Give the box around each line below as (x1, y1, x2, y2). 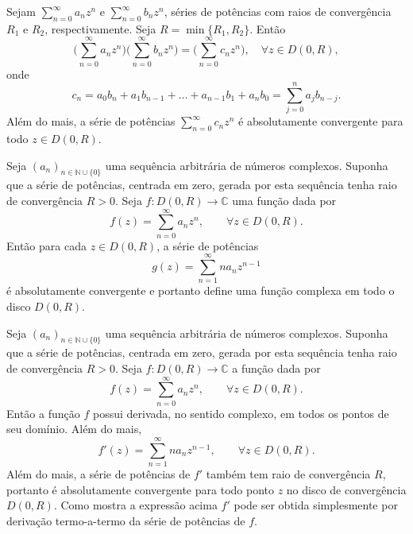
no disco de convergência (286, 481, 407, 497)
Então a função (6, 404, 80, 421)
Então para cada (6, 237, 87, 253)
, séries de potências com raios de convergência (164, 3, 392, 19)
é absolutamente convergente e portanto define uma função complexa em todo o (6, 282, 395, 299)
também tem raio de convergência (206, 466, 371, 482)
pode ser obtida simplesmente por (234, 497, 398, 513)
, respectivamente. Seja (44, 20, 156, 37)
